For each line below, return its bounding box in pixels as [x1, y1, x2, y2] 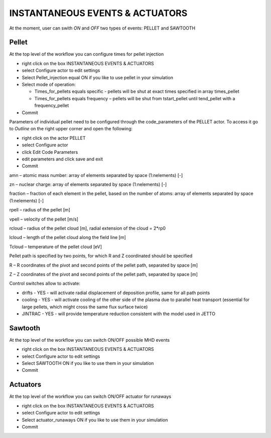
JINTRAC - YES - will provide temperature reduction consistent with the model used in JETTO [22, 311, 216, 317]
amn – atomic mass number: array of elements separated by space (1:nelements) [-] [9, 172, 183, 178]
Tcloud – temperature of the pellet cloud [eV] [9, 244, 102, 250]
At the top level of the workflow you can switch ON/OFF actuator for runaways [9, 393, 172, 399]
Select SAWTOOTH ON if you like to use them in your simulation [22, 360, 154, 366]
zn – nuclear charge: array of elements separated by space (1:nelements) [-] [9, 181, 167, 187]
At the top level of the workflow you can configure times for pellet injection [9, 51, 164, 57]
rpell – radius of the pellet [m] [9, 207, 70, 213]
